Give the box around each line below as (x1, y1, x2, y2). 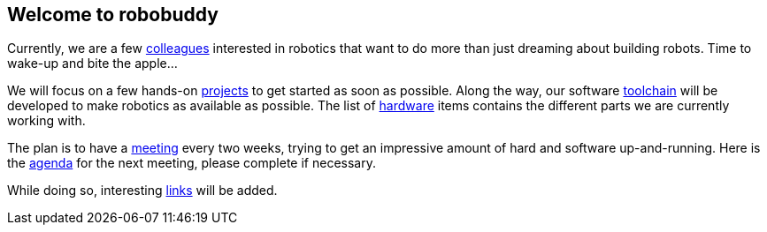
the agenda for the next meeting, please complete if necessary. (7, 155, 376, 171)
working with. (7, 113, 86, 129)
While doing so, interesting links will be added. (7, 183, 278, 198)
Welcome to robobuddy (7, 4, 219, 26)
